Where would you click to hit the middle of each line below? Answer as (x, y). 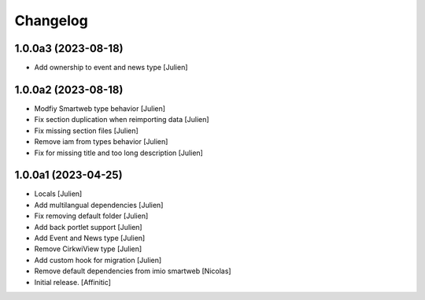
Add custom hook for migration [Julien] (98, 260)
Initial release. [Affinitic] (73, 282)
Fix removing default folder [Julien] (91, 216)
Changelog (51, 20)
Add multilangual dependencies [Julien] (99, 205)
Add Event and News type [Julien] (90, 238)
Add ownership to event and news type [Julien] (111, 68)
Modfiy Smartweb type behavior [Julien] (100, 108)
